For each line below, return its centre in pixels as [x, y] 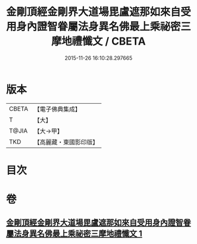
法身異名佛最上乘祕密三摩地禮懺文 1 [78, 234]
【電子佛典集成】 [57, 109]
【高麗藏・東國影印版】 [66, 142]
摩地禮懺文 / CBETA [98, 41]
